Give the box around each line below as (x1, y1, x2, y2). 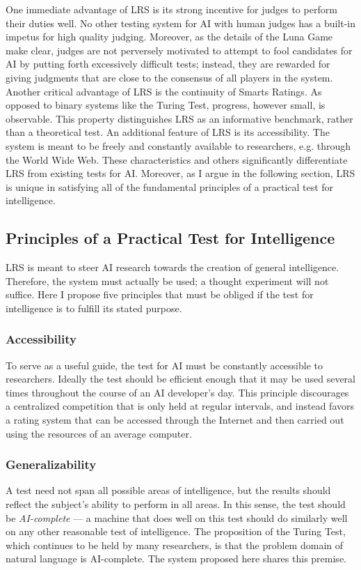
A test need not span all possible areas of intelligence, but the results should (6, 483, 331, 498)
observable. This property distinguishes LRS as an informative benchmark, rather (6, 111, 353, 125)
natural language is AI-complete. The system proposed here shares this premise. (6, 551, 346, 566)
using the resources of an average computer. (6, 426, 192, 440)
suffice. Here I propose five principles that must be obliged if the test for (6, 287, 314, 302)
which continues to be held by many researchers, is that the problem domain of (6, 537, 344, 552)
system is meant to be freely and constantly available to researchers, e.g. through (6, 138, 351, 153)
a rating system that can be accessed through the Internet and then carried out (6, 413, 344, 427)
